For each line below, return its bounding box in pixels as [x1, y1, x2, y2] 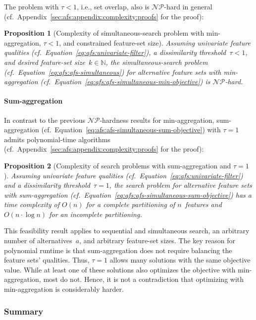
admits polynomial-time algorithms [4, 134, 110, 144]
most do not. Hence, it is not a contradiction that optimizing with [43, 274, 244, 284]
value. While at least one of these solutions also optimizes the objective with [4, 264, 236, 274]
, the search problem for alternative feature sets [109, 180, 252, 190]
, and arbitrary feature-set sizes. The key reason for [79, 235, 235, 246]
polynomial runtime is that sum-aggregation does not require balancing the [4, 245, 232, 255]
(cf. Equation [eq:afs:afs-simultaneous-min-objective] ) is [40, 76, 210, 87]
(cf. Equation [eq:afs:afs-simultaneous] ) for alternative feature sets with [4, 66, 221, 77]
